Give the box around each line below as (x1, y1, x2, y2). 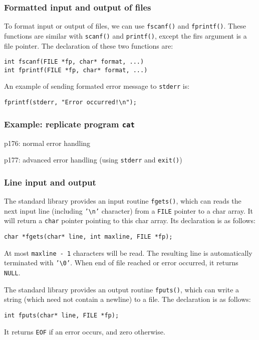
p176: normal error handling (4, 137, 91, 148)
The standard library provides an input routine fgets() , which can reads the (4, 196, 241, 206)
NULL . (4, 267, 21, 277)
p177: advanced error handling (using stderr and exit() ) (4, 154, 182, 165)
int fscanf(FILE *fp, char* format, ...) (4, 58, 144, 66)
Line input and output (4, 176, 96, 188)
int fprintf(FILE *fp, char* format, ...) (4, 66, 148, 74)
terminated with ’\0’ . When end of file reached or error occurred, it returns (4, 257, 238, 268)
